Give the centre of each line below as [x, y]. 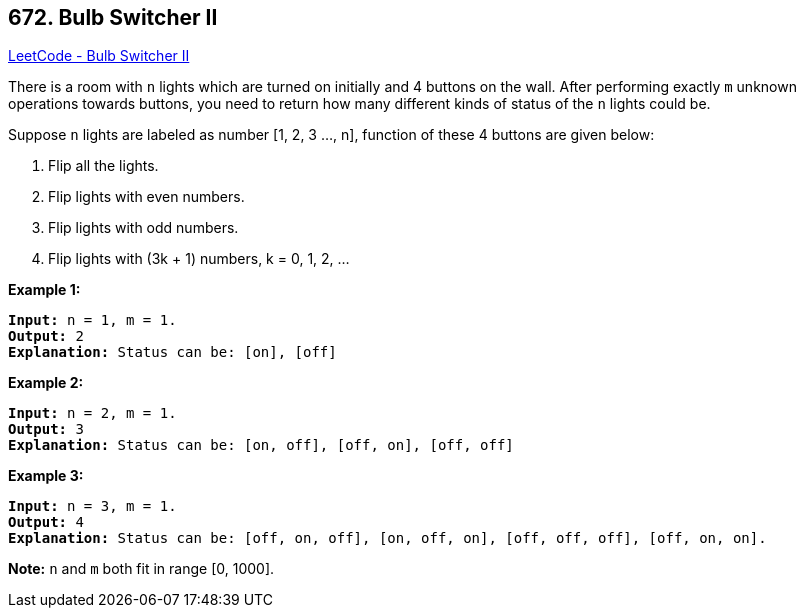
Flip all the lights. [103, 166]
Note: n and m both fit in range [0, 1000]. [141, 569]
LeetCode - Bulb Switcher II [99, 56]
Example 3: [46, 476]
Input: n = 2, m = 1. [92, 413]
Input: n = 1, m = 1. [92, 320]
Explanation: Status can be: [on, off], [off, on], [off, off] [261, 445]
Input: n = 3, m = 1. [92, 506]
